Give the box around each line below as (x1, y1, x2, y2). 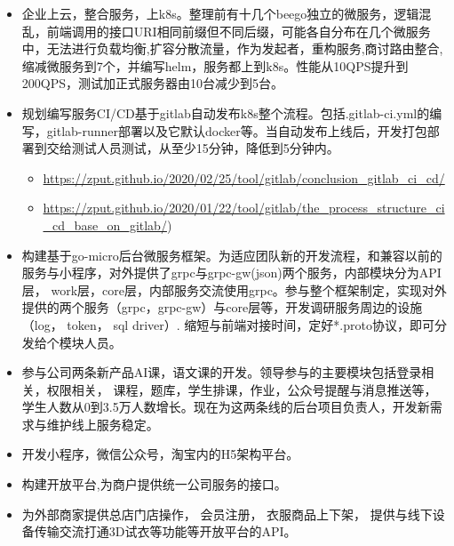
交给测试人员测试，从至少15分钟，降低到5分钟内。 (46, 139, 339, 157)
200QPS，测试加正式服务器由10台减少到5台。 (21, 74, 284, 92)
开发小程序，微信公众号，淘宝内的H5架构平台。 (21, 445, 299, 463)
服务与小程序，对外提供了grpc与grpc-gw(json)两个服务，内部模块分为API (21, 263, 442, 282)
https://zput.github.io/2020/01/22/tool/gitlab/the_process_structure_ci (43, 198, 445, 217)
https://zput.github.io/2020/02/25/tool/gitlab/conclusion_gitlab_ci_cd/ (43, 168, 445, 187)
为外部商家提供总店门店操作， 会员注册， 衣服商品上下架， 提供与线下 (21, 504, 433, 523)
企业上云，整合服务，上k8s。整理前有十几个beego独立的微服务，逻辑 (21, 4, 419, 22)
